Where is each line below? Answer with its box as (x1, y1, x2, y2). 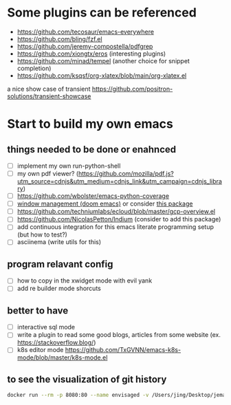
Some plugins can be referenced (7, 5, 197, 21)
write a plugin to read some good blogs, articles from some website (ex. (16, 331, 221, 339)
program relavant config (7, 258, 113, 270)
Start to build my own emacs (7, 116, 173, 132)
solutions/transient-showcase (7, 91, 91, 100)
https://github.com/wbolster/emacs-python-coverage (16, 192, 170, 200)
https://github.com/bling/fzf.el (16, 34, 102, 43)
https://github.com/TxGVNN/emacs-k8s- (65, 346, 181, 354)
